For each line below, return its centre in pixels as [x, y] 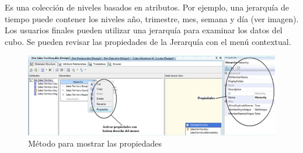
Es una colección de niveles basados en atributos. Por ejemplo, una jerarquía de [147, 7]
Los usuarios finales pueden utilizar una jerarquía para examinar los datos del [144, 30]
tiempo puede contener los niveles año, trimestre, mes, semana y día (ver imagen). [152, 18]
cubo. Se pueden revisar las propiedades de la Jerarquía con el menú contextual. [148, 41]
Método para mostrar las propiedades [95, 143]
